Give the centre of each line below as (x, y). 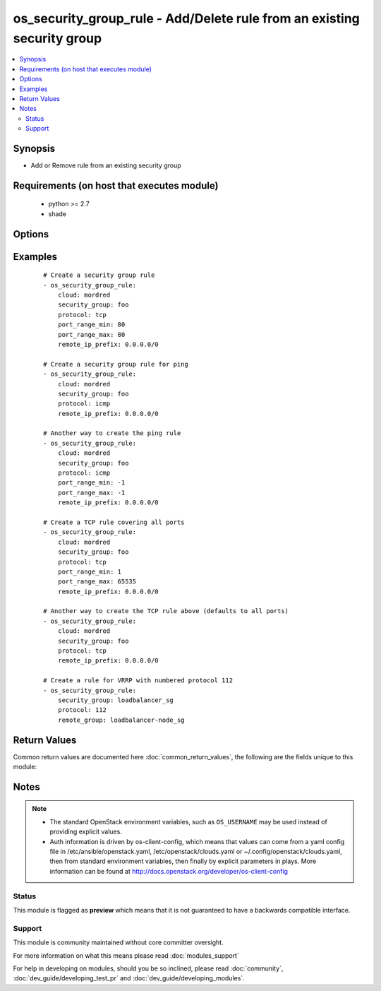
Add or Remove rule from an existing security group (106, 165)
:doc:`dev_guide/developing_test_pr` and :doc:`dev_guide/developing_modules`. (129, 978)
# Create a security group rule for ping (116, 364)
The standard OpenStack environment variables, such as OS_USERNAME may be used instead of (188, 821)
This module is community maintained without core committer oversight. (118, 942)
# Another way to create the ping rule (112, 433)
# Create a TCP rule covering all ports (114, 522)
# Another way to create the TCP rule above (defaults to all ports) (166, 611)
